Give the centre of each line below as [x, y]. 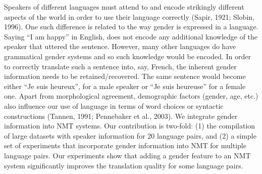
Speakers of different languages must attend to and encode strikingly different [124, 7]
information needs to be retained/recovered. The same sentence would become [125, 76]
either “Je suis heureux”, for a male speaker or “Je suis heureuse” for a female [125, 86]
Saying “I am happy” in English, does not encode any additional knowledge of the [131, 36]
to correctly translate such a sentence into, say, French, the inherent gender [120, 66]
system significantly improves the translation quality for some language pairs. [124, 165]
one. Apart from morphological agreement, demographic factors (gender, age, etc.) [131, 96]
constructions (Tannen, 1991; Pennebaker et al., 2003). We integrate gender [121, 116]
